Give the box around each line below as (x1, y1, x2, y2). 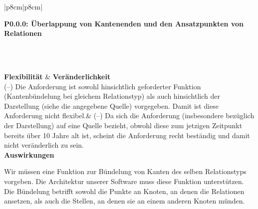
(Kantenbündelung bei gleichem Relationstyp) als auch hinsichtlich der (4, 91, 220, 101)
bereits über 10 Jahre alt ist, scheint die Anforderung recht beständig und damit (4, 130, 250, 140)
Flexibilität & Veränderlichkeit (4, 71, 111, 81)
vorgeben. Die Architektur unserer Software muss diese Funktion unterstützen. (4, 176, 244, 186)
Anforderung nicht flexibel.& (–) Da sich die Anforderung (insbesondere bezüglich (4, 110, 255, 121)
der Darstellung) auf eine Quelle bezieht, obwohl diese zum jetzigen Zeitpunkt (4, 120, 243, 130)
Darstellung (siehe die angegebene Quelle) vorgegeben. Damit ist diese (4, 100, 219, 111)
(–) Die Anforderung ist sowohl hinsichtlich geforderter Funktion (4, 81, 201, 91)
